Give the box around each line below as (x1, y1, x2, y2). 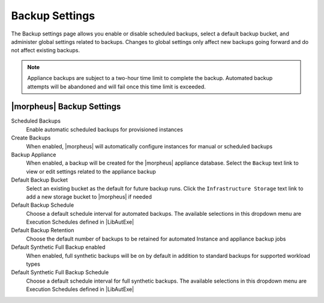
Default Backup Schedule (11, 201, 74, 209)
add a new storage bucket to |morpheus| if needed (26, 193, 152, 200)
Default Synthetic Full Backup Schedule (11, 269, 109, 276)
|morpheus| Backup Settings (11, 102, 121, 112)
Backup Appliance (11, 151, 56, 158)
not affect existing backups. (11, 47, 80, 54)
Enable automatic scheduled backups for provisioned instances (26, 126, 183, 133)
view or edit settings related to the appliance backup (26, 168, 156, 175)
